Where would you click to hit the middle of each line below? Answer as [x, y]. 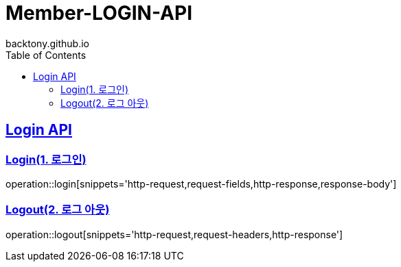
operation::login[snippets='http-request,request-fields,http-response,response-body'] [201, 183]
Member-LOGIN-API [99, 13]
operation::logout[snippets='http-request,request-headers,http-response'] [174, 234]
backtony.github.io [47, 43]
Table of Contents [46, 55]
